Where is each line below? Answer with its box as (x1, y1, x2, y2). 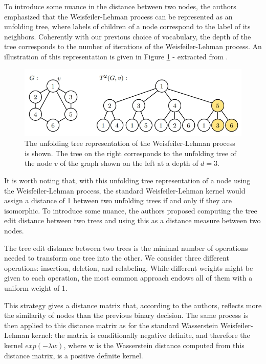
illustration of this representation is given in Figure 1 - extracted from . (4, 51, 228, 61)
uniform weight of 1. (4, 282, 68, 293)
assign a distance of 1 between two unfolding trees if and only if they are (4, 195, 232, 206)
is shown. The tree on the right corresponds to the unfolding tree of (25, 147, 236, 158)
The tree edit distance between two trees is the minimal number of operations (4, 242, 248, 253)
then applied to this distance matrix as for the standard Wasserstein (4, 319, 218, 330)
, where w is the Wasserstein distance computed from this (63, 339, 245, 350)
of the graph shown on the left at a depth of (60, 158, 198, 168)
